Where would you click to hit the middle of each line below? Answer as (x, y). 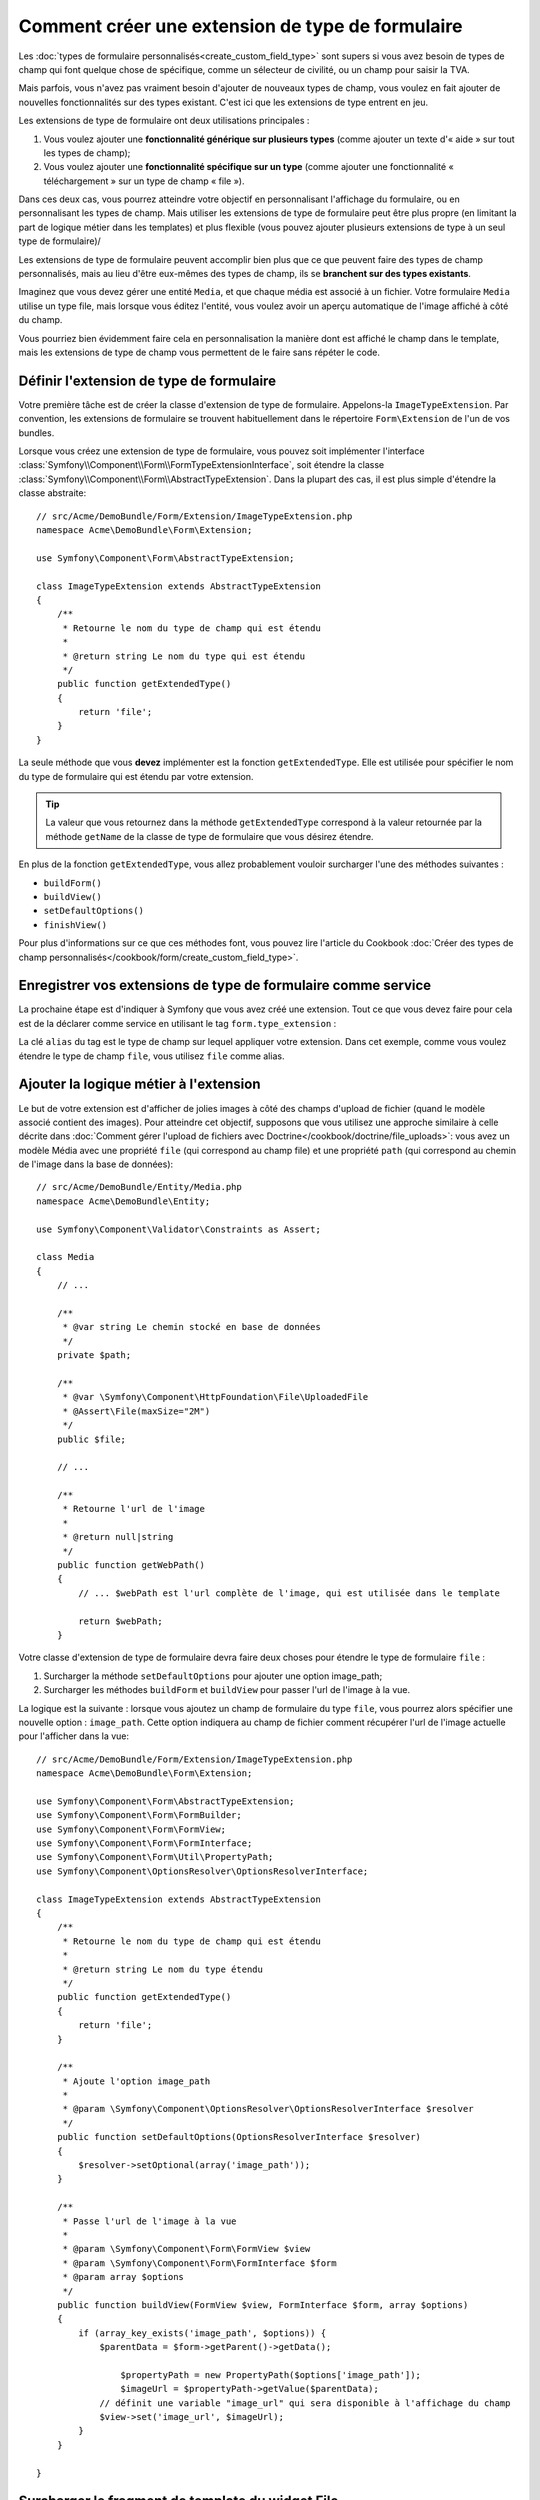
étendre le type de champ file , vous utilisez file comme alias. (151, 1056)
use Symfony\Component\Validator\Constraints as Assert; (179, 1229)
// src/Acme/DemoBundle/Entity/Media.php (139, 1187)
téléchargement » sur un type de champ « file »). (144, 181)
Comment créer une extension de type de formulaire (240, 26)
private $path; (94, 1355)
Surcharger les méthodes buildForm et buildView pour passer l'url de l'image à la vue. (226, 1690)
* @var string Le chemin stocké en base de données (192, 1327)
